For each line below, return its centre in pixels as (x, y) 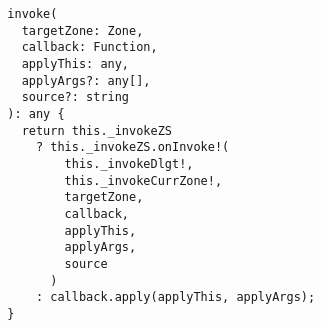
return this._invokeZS (96, 130)
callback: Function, (89, 47)
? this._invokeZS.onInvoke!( (132, 147)
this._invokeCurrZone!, (143, 180)
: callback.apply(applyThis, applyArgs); (175, 297)
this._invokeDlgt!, (129, 163)
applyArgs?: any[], (86, 80)
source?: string (75, 97)
